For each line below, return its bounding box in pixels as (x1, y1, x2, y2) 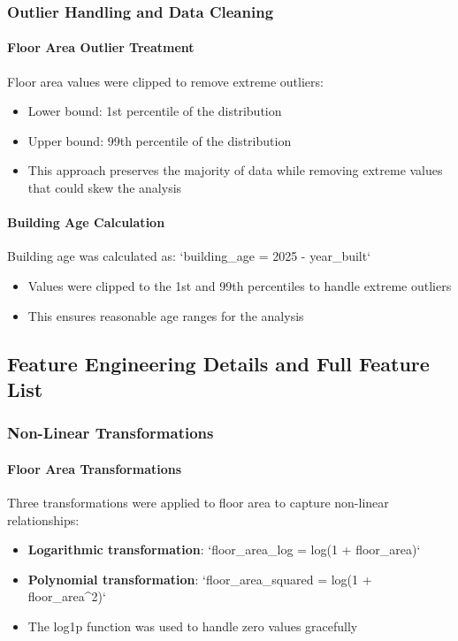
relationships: (7, 510, 80, 529)
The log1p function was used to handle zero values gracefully (27, 616, 358, 635)
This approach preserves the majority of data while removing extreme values (27, 161, 443, 179)
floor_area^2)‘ (27, 587, 106, 606)
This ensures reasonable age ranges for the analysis (27, 306, 304, 324)
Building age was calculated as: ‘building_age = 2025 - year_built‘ (7, 247, 371, 265)
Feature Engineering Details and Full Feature (7, 349, 430, 377)
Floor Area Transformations (7, 459, 182, 477)
